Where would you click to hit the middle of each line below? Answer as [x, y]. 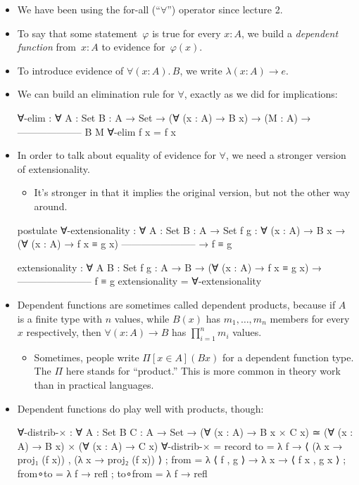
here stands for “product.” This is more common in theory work [203, 371]
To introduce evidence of [70, 70]
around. [51, 206]
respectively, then [64, 332]
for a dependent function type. [288, 357]
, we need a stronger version [286, 155]
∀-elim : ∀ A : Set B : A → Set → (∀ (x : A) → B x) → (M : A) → [164, 117]
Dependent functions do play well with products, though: [140, 408]
